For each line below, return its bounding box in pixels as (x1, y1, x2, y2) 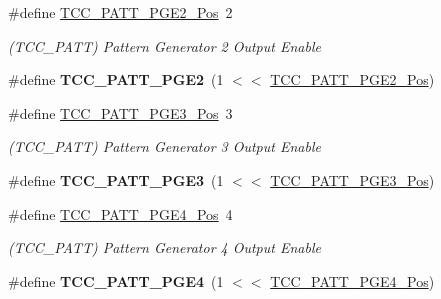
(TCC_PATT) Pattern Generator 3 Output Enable (8, 136, 321, 157)
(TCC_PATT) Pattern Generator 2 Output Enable (8, 35, 321, 56)
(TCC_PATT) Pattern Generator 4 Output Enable (8, 237, 321, 258)
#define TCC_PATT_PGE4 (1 (8, 270, 224, 291)
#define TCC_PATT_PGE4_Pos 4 (8, 203, 233, 224)
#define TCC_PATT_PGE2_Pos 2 (8, 2, 233, 22)
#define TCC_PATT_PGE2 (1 (8, 69, 224, 90)
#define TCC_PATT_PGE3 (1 (8, 169, 224, 190)
